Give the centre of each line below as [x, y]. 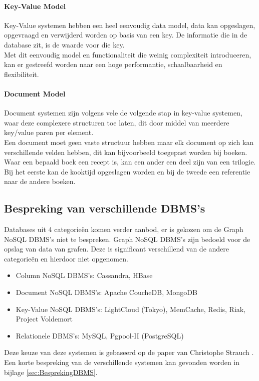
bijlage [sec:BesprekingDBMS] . [51, 372]
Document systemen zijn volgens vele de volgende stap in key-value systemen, [123, 113]
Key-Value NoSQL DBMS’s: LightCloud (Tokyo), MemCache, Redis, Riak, [131, 309]
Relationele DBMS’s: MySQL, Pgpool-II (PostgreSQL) [100, 335]
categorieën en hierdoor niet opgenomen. [66, 258]
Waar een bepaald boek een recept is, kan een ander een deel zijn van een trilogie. [130, 162]
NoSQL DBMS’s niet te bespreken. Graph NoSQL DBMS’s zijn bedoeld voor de [127, 239]
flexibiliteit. [22, 74]
